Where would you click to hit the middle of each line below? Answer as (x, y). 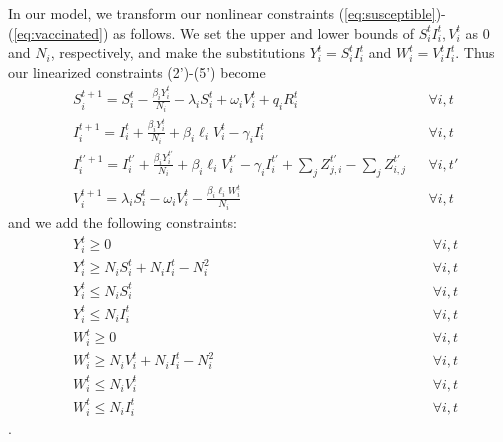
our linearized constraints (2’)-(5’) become (137, 71)
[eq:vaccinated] (58, 32)
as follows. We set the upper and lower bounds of (264, 32)
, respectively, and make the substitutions (177, 52)
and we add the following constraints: (122, 222)
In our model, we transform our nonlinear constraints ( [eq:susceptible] (222, 13)
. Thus (475, 52)
